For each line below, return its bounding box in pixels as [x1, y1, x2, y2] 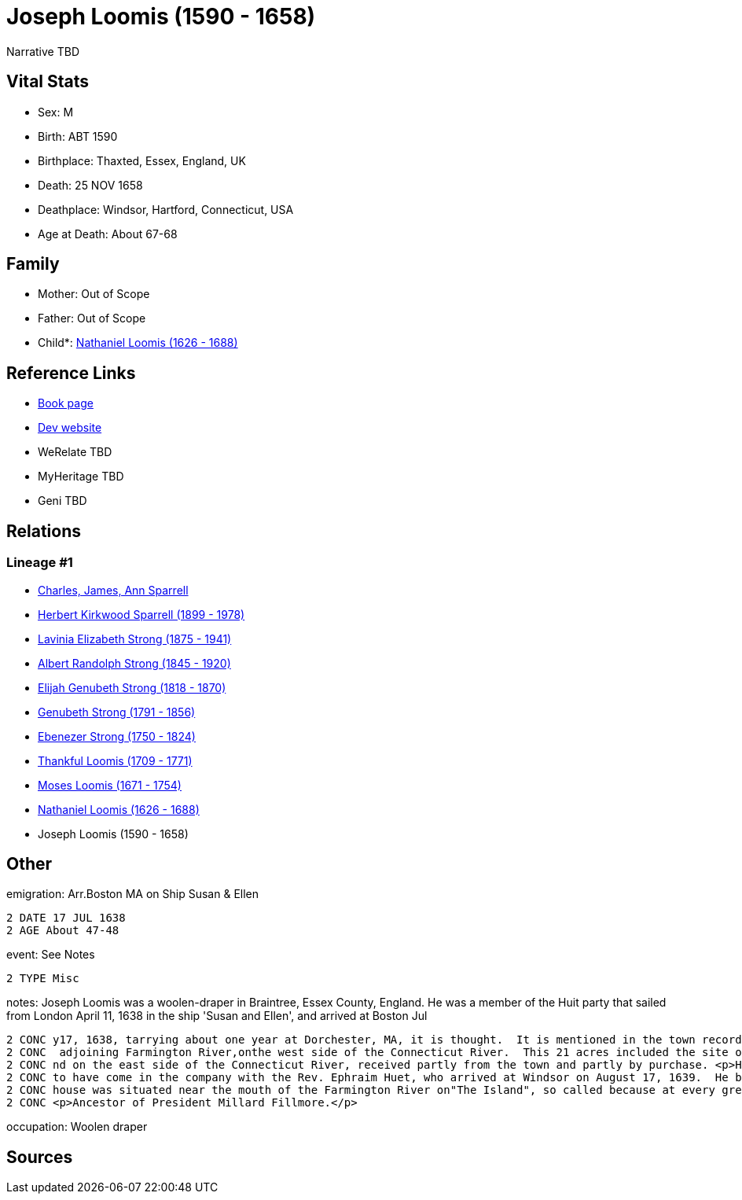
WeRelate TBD [38, 445, 112, 459]
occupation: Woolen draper [6, 1120, 148, 1134]
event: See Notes [6, 948, 95, 962]
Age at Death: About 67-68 [38, 226, 178, 241]
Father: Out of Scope [38, 311, 146, 326]
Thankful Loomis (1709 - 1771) [38, 753, 193, 767]
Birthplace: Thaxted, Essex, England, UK [38, 153, 246, 167]
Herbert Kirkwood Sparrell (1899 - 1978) [38, 607, 245, 621]
